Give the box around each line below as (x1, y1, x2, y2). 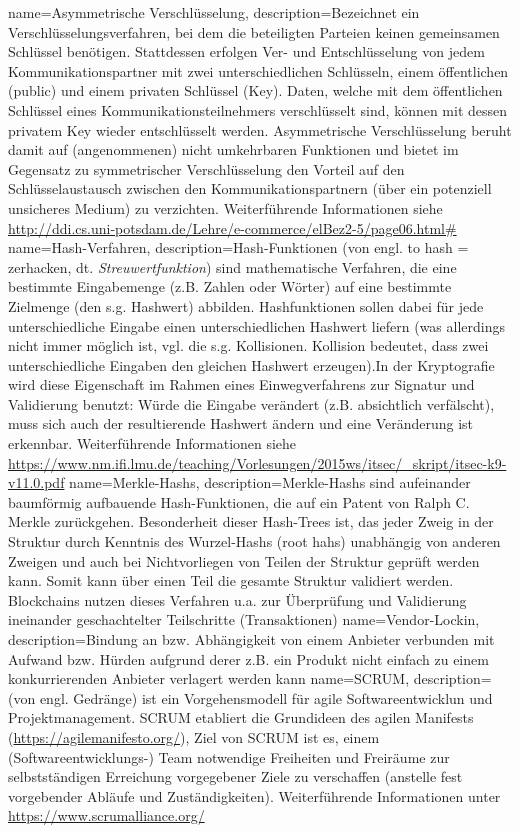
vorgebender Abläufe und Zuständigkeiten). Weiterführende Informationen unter (8, 785, 501, 806)
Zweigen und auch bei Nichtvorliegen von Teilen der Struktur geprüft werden (8, 550, 480, 571)
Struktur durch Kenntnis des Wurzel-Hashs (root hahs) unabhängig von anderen (8, 531, 501, 552)
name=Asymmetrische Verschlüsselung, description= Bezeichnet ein (8, 2, 420, 22)
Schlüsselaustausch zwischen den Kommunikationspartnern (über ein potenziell (8, 178, 492, 199)
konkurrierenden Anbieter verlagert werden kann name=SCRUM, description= (8, 668, 492, 689)
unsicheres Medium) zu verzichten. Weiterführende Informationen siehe (8, 197, 443, 218)
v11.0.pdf (8, 472, 65, 493)
